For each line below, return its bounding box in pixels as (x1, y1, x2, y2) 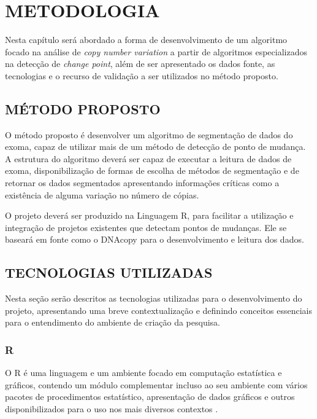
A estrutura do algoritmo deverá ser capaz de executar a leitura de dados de (5, 152, 292, 165)
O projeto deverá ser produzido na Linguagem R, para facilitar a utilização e (5, 209, 294, 222)
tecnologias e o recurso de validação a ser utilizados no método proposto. (5, 69, 278, 82)
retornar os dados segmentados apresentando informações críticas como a (5, 176, 280, 189)
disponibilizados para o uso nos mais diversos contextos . (5, 402, 218, 415)
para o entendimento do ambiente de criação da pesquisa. (5, 316, 220, 329)
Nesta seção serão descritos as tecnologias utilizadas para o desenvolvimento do (5, 292, 302, 305)
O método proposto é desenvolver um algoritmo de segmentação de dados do (5, 128, 293, 141)
